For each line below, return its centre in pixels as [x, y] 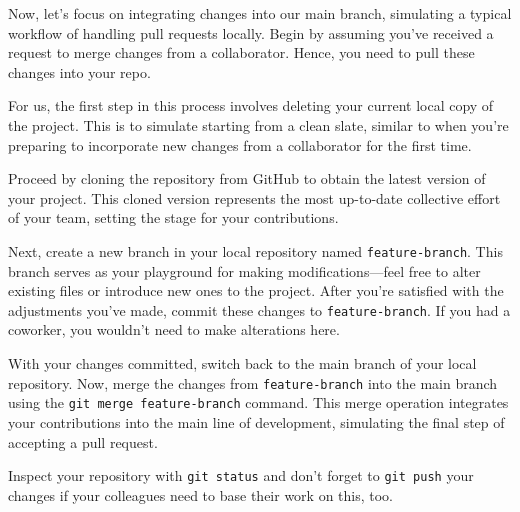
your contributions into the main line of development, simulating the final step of [256, 421]
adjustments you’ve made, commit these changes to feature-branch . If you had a [259, 309]
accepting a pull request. [83, 441]
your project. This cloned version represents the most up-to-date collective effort [254, 197]
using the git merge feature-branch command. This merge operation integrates [258, 402]
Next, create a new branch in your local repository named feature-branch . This [255, 250]
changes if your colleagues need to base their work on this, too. [201, 494]
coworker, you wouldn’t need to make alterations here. [174, 329]
